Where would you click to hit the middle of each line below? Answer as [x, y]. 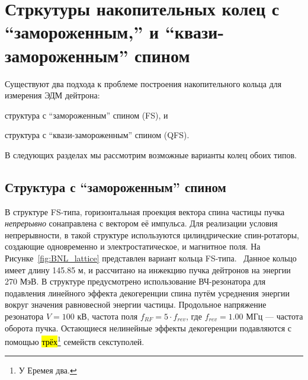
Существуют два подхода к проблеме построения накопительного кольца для [143, 83]
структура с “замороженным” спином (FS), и [86, 115]
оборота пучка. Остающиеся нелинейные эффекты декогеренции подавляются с [148, 328]
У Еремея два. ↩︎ [48, 370]
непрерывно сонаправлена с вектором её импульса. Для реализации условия [141, 223]
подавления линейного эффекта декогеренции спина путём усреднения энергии [147, 293]
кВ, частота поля [108, 316]
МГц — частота [275, 316]
